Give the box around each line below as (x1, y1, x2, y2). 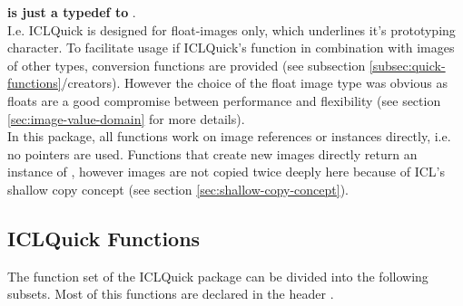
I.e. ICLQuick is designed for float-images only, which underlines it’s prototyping (7, 20, 456, 39)
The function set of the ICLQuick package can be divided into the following (7, 266, 429, 285)
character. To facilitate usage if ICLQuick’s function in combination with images (7, 38, 455, 57)
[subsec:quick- (369, 55, 446, 74)
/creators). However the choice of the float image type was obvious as (61, 73, 448, 92)
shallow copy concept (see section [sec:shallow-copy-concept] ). (7, 179, 350, 198)
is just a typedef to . (7, 3, 136, 21)
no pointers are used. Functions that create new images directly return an (7, 144, 418, 163)
